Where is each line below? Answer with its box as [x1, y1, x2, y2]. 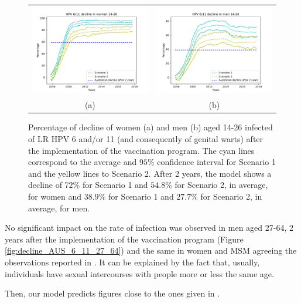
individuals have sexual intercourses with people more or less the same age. [5, 267, 274, 280]
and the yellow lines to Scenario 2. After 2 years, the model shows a [28, 167, 272, 179]
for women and [28, 190, 82, 202]
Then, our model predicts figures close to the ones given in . [5, 287, 220, 299]
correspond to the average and [28, 156, 137, 168]
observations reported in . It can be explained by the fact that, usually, [5, 255, 260, 268]
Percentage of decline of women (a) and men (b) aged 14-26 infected [28, 121, 273, 133]
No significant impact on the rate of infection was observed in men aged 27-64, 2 [5, 221, 293, 234]
